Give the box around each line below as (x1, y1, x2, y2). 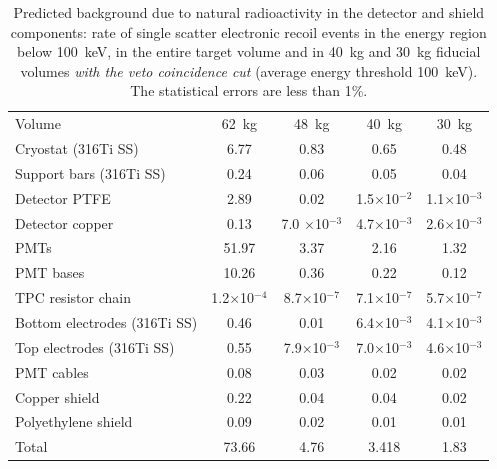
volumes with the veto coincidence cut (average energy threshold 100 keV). (20, 60, 478, 81)
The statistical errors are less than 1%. (130, 80, 368, 101)
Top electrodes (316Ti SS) (15, 336, 175, 357)
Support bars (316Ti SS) (15, 162, 166, 183)
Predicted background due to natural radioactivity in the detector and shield (13, 2, 485, 22)
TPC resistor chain (15, 287, 131, 308)
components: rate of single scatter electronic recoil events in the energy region (10, 21, 487, 42)
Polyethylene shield (15, 411, 133, 432)
